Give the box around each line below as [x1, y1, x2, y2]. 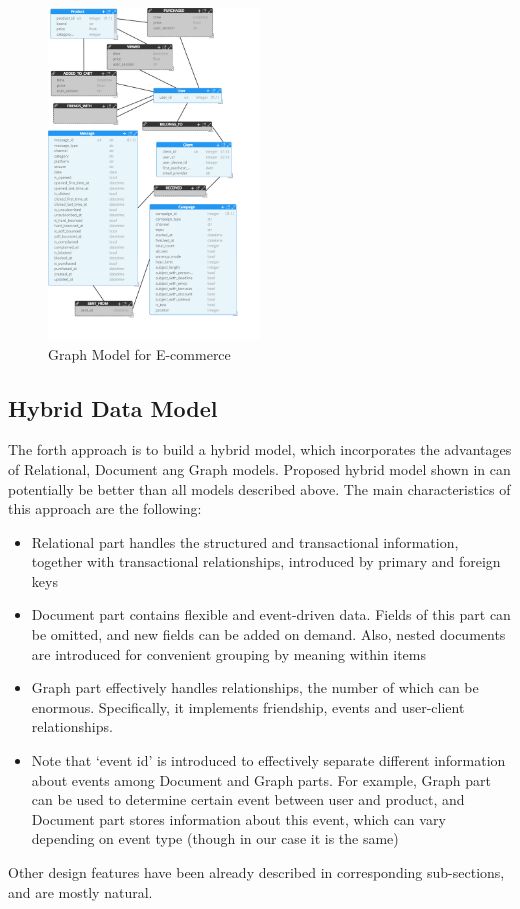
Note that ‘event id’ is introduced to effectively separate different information [31, 750, 506, 771]
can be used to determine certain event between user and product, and [31, 789, 465, 810]
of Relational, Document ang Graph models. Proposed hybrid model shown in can [8, 458, 511, 479]
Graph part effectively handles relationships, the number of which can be [31, 677, 479, 698]
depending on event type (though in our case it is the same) [31, 828, 399, 849]
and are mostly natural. [8, 881, 153, 902]
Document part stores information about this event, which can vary [31, 808, 446, 829]
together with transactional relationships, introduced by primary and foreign [31, 551, 501, 572]
